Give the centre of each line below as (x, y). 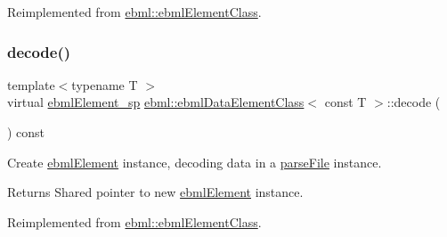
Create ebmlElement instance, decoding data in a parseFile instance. (195, 162)
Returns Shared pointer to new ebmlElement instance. (155, 192)
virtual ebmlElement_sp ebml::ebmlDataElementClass (156, 102)
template (31, 84)
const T (345, 102)
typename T (105, 84)
